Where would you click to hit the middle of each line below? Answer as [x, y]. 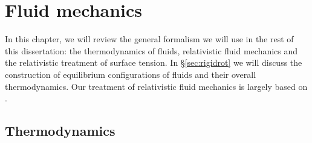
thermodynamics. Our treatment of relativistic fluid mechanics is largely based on [156, 86]
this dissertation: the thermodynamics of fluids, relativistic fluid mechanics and [151, 50]
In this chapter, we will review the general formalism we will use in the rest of [149, 39]
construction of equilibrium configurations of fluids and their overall [131, 74]
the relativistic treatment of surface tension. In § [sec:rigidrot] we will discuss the [154, 62]
